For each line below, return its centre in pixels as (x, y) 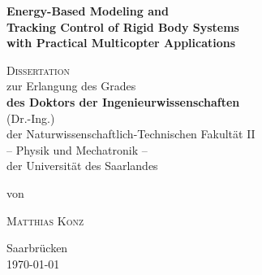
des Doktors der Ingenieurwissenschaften (123, 101)
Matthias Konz (45, 220)
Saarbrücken (37, 248)
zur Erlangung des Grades (71, 86)
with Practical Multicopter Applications (121, 43)
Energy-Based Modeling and (88, 11)
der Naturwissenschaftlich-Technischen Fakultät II (131, 134)
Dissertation (38, 70)
